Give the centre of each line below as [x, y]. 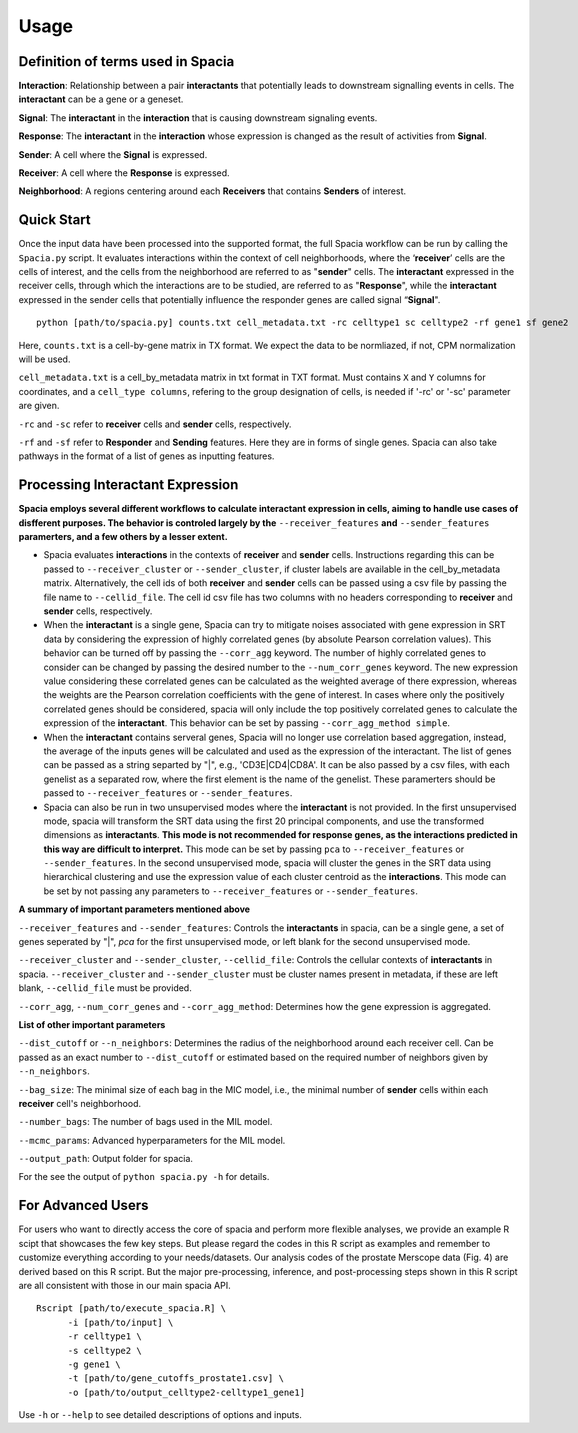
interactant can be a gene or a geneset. [101, 99]
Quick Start [54, 220]
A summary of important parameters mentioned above [134, 909]
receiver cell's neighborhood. [80, 1103]
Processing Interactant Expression [128, 485]
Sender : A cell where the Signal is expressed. [113, 154]
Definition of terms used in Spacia [126, 61]
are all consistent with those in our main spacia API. [124, 1285]
